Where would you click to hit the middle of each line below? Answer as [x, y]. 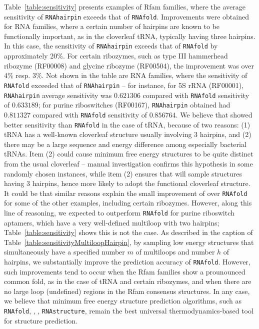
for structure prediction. [41, 320]
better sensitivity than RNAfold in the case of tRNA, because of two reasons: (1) [127, 124]
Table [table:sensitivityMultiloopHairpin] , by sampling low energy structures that [129, 242]
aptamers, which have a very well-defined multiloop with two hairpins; [112, 222]
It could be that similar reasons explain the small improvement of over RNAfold [126, 193]
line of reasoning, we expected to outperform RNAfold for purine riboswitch [119, 212]
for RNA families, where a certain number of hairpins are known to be [112, 26]
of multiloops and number [175, 252]
